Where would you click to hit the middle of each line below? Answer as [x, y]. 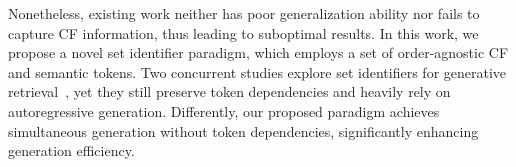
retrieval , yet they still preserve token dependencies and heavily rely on [229, 91]
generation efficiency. [71, 150]
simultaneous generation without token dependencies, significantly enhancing [243, 130]
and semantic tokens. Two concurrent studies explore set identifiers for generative [257, 71]
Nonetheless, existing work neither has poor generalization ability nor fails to [244, 13]
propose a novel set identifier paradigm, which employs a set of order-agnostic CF [258, 52]
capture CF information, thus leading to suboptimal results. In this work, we [243, 32]
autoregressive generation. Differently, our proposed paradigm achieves [224, 110]
